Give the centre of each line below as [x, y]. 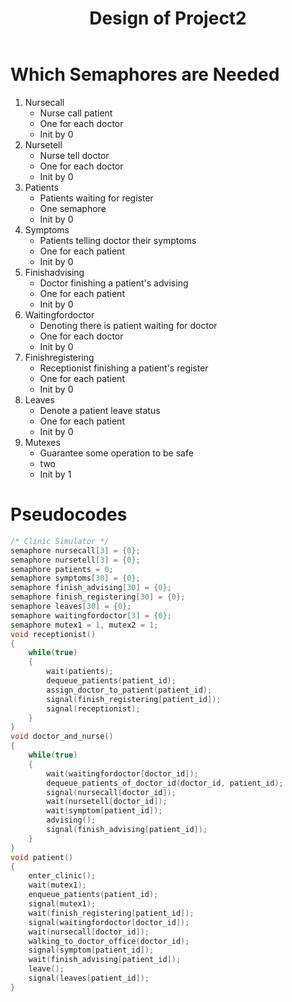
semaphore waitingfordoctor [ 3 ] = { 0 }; [91, 615]
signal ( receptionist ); [93, 708]
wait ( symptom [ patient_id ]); [104, 811]
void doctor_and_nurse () [62, 737]
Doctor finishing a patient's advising [114, 283]
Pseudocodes [69, 514]
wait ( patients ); [80, 672]
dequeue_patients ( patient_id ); [111, 681]
